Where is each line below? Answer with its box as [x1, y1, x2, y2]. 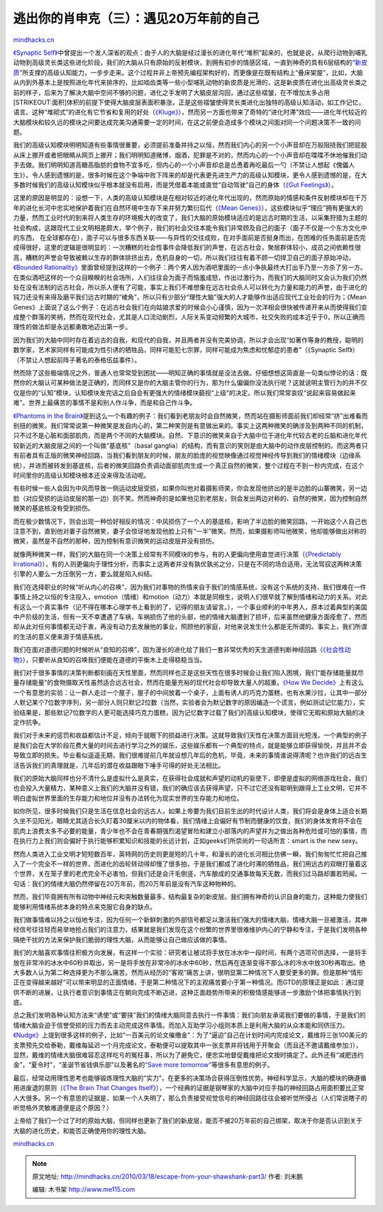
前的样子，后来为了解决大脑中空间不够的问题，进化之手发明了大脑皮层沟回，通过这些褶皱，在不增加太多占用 [13, 88, 330, 97]
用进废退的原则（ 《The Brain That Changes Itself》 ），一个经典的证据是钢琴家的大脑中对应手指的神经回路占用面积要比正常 [13, 1084, 365, 1092]
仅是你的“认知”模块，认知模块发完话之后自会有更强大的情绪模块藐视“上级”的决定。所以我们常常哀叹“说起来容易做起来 [13, 388, 356, 397]
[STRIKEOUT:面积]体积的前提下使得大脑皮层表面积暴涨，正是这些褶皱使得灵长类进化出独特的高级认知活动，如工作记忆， [13, 98, 365, 106]
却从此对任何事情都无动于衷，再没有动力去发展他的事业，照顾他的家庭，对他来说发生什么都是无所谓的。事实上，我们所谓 [13, 622, 367, 631]
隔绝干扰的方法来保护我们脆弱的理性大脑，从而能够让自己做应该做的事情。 [13, 935, 231, 944]
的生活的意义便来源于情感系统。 [13, 632, 106, 641]
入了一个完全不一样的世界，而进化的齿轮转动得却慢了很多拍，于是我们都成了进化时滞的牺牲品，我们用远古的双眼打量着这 [13, 859, 367, 869]
